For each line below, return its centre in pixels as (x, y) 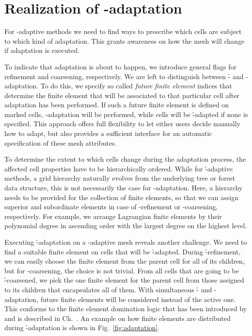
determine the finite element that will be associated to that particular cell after (122, 95)
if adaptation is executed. (42, 50)
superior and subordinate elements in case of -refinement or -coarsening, (111, 207)
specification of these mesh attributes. (61, 143)
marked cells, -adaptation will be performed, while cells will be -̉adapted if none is (126, 114)
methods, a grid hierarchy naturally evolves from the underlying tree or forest (120, 178)
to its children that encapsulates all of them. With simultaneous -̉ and (108, 289)
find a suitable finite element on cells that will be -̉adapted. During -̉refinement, (123, 251)
